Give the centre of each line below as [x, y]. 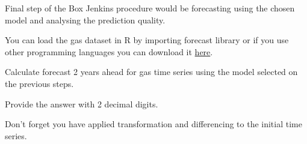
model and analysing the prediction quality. [85, 19]
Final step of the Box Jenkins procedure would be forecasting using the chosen [150, 8]
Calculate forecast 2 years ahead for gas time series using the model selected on [151, 72]
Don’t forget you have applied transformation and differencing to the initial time [153, 124]
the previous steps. [39, 83]
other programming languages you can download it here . [109, 51]
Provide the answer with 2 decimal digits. [82, 103]
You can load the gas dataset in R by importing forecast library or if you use [147, 40]
